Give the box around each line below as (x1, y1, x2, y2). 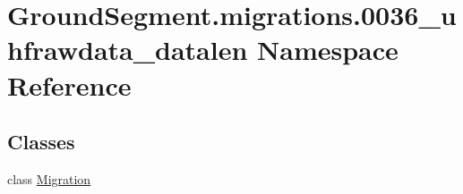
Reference (7, 66, 132, 103)
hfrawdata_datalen (7, 31, 248, 68)
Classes (7, 128, 75, 156)
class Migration (7, 169, 91, 188)
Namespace (257, 31, 399, 68)
